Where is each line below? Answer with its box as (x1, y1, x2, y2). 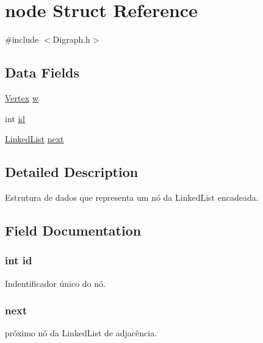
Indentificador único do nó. (5, 276, 106, 289)
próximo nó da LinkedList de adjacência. (5, 327, 157, 339)
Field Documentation (5, 220, 142, 239)
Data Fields (5, 63, 80, 82)
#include (5, 33, 39, 46)
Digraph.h (52, 33, 90, 46)
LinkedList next (5, 132, 64, 145)
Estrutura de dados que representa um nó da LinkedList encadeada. (5, 190, 259, 203)
